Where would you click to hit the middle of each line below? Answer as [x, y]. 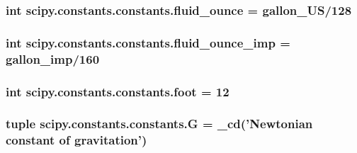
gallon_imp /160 [53, 58]
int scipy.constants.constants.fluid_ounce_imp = [148, 42]
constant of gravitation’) [76, 140]
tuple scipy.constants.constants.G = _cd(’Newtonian [159, 124]
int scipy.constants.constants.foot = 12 [118, 91]
